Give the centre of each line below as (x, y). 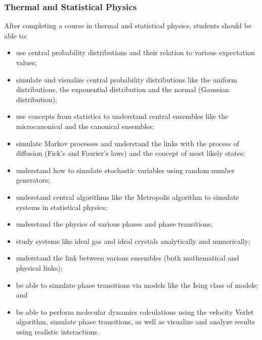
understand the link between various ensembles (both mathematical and (127, 258)
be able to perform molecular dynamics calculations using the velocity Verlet (135, 311)
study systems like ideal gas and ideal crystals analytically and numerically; (133, 241)
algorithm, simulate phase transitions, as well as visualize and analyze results (135, 322)
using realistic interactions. (57, 331)
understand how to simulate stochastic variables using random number (125, 170)
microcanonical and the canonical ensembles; (85, 126)
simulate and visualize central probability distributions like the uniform (126, 79)
